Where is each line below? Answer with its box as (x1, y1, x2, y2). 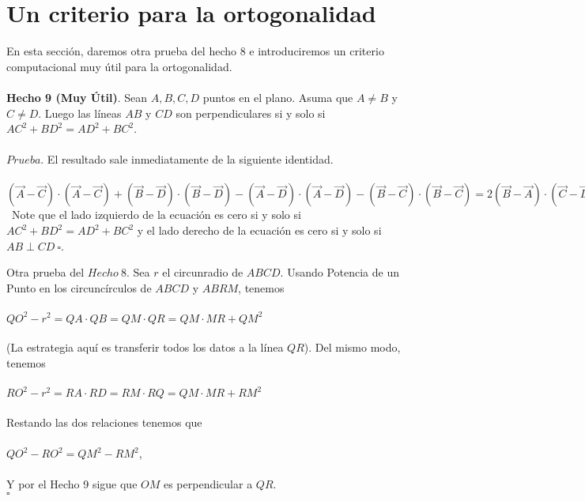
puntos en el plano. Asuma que (202, 89, 353, 105)
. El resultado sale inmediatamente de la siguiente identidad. (40, 151, 334, 168)
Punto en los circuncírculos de (6, 279, 152, 296)
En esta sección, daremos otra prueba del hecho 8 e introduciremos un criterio (6, 43, 384, 59)
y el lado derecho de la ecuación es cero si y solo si (137, 222, 382, 239)
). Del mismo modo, (304, 339, 401, 356)
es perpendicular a (163, 476, 253, 492)
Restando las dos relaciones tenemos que (6, 414, 202, 430)
